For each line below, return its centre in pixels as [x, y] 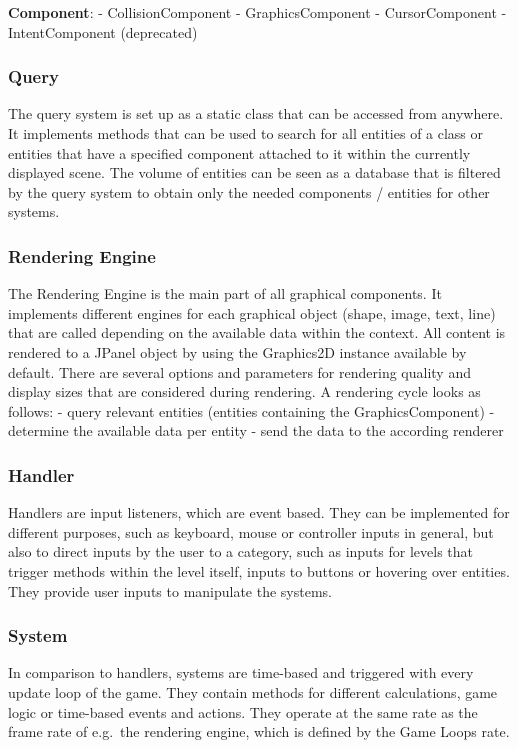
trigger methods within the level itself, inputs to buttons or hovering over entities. [259, 570]
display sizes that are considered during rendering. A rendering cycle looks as [244, 391]
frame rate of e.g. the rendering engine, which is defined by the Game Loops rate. [259, 731]
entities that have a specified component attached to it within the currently [239, 152]
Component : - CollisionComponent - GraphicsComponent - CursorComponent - [257, 12]
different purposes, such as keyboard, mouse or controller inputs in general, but [251, 531]
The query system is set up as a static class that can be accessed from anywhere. [256, 113]
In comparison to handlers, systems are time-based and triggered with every [241, 672]
